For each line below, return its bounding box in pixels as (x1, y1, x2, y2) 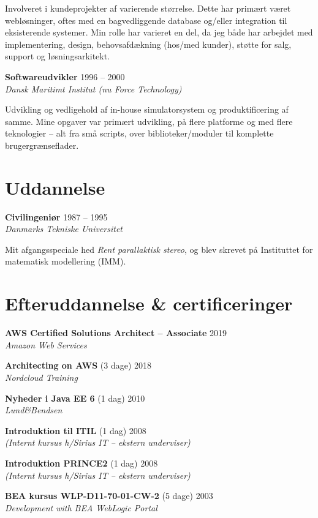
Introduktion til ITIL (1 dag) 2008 (5, 424, 146, 437)
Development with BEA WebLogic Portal (5, 501, 157, 514)
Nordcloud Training (5, 370, 78, 383)
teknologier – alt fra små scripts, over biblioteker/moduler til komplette (5, 127, 274, 140)
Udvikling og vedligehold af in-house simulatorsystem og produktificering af (5, 103, 289, 116)
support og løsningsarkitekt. (5, 50, 110, 62)
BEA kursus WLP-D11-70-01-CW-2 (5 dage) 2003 (5, 489, 213, 502)
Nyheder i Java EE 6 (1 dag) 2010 (5, 391, 145, 404)
